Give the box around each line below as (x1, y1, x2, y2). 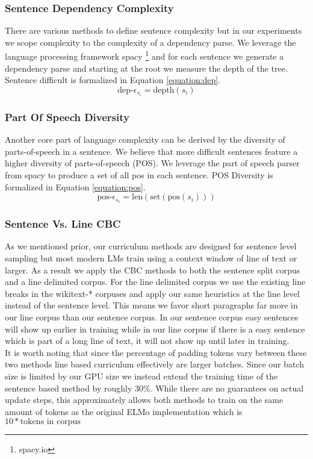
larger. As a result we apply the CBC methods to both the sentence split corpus (5, 263, 300, 276)
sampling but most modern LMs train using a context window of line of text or (5, 252, 297, 264)
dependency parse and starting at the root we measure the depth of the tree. (5, 61, 288, 74)
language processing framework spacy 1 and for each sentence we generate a (5, 48, 284, 63)
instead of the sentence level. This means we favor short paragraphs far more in (5, 299, 298, 311)
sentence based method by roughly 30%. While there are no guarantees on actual (5, 381, 304, 394)
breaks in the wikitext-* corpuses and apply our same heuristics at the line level (5, 287, 300, 299)
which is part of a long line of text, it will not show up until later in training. (5, 334, 290, 347)
